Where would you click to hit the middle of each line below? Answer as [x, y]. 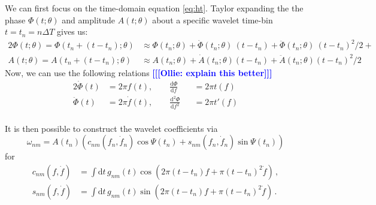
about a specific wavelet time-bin [213, 19]
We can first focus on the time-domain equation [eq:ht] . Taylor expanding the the [154, 8]
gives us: [72, 31]
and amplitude [89, 19]
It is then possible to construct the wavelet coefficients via [111, 128]
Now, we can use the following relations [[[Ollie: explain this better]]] [139, 72]
